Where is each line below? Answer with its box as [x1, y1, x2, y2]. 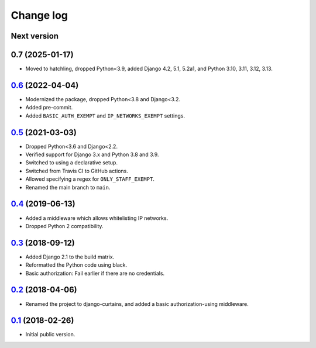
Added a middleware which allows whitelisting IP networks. [25, 214, 169, 222]
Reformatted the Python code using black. [25, 261, 128, 268]
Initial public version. [25, 331, 75, 338]
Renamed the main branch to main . [25, 184, 111, 191]
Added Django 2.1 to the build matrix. [25, 253, 115, 260]
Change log [11, 9, 68, 22]
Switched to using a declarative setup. [25, 159, 118, 166]
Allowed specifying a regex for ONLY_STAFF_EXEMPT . [25, 175, 154, 182]
